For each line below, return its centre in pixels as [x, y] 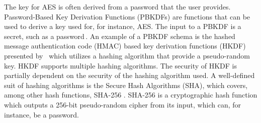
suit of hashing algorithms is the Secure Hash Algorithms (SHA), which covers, [126, 85]
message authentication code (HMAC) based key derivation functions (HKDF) [125, 46]
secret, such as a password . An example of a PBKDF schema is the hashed [120, 36]
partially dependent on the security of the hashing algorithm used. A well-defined [129, 75]
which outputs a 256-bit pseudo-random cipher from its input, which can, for [122, 104]
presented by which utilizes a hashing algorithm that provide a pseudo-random [127, 55]
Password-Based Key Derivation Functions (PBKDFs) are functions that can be [127, 16]
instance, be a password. [41, 114]
